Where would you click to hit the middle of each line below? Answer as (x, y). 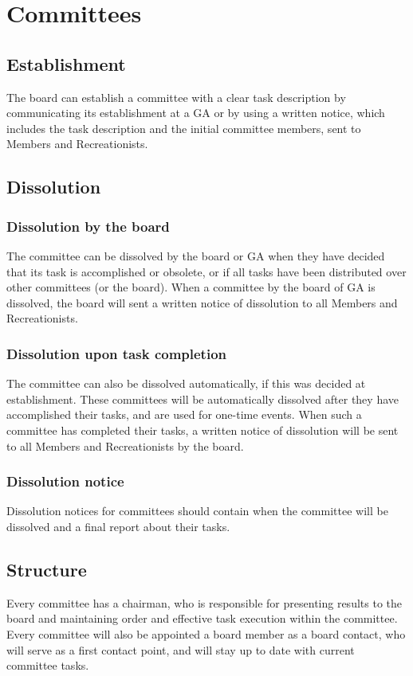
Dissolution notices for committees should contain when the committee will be (197, 511)
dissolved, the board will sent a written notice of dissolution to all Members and (202, 302)
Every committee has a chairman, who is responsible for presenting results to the (204, 602)
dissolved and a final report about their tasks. (118, 526)
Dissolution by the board (88, 226)
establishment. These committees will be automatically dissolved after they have (203, 399)
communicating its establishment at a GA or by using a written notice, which (196, 113)
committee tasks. (48, 665)
